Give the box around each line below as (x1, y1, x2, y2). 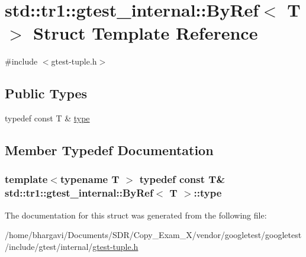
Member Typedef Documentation (5, 141, 214, 159)
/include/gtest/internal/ (5, 240, 93, 252)
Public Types (5, 84, 88, 102)
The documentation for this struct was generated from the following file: (5, 208, 267, 221)
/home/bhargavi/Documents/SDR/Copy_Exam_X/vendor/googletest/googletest (5, 229, 302, 241)
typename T (60, 172, 120, 187)
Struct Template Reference (33, 21, 258, 45)
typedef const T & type (5, 112, 90, 124)
